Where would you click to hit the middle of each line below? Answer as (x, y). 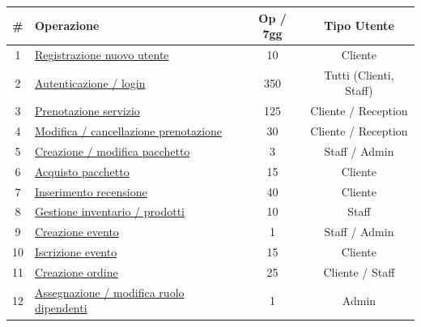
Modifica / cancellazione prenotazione (129, 131)
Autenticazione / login (90, 82)
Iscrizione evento (76, 252)
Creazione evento (77, 232)
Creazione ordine (77, 271)
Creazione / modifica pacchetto (113, 151)
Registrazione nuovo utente (102, 54)
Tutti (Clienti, (359, 74)
